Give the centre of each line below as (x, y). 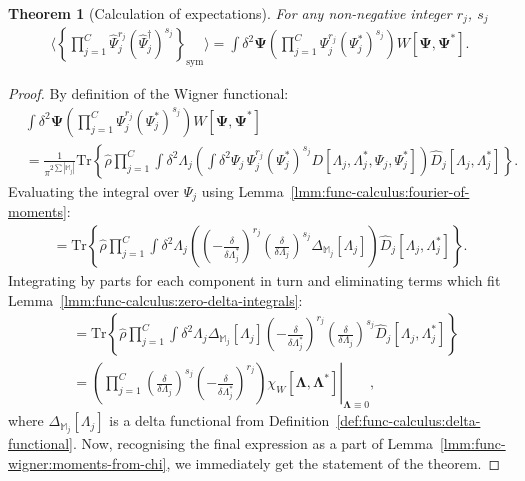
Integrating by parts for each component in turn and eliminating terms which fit (254, 280)
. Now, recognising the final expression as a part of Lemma (252, 443)
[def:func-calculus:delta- (408, 420)
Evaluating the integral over (94, 190)
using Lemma (242, 190)
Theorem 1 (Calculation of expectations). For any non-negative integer (230, 13)
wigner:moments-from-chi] (87, 462)
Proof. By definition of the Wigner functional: (148, 93)
